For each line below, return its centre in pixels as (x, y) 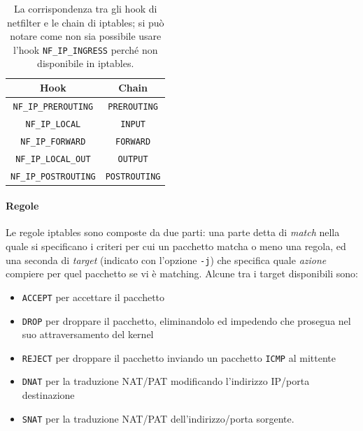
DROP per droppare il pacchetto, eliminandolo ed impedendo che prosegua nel (186, 320)
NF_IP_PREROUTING (53, 107)
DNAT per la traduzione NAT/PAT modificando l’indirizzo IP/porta (166, 381)
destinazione (48, 395)
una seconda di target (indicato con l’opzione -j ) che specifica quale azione (166, 260)
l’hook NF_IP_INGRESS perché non (85, 49)
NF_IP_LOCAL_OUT (53, 159)
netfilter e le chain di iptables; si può (85, 22)
